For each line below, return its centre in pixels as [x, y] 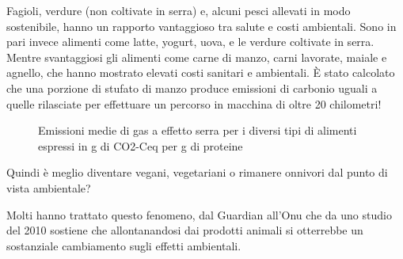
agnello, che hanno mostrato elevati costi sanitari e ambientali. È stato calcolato [201, 72]
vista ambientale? [49, 187]
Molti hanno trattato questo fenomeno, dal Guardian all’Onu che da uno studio [199, 214]
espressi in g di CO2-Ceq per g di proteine [141, 145]
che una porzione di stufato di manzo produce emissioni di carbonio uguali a [192, 88]
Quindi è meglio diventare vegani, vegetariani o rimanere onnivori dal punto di [197, 172]
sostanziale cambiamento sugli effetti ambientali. [124, 245]
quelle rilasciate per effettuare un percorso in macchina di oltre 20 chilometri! [194, 103]
